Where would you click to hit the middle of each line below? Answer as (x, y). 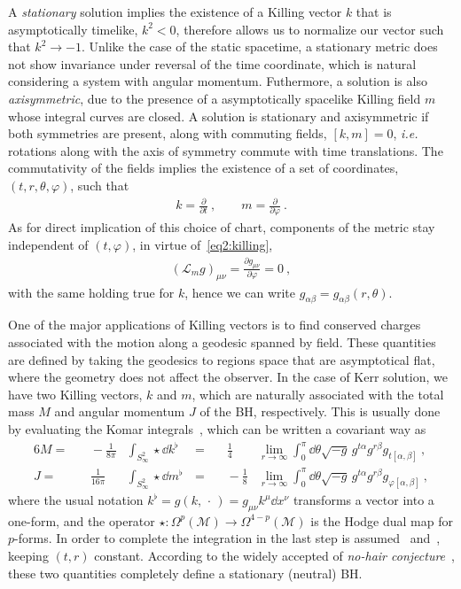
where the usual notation (76, 500)
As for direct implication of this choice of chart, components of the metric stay (222, 227)
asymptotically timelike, (73, 29)
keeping (28, 556)
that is (374, 12)
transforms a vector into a (363, 500)
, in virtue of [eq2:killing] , (203, 244)
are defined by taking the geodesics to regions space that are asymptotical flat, (222, 359)
